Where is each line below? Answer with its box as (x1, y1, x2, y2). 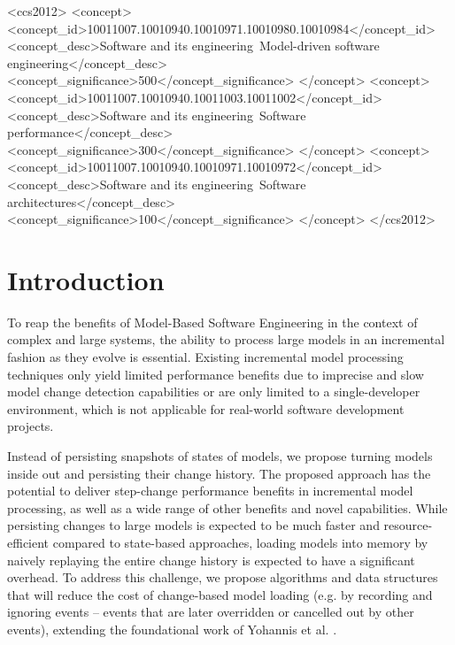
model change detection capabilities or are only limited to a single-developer (7, 382, 420, 401)
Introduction (7, 261, 165, 297)
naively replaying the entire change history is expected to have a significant (7, 550, 415, 569)
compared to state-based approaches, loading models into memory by (52, 533, 428, 551)
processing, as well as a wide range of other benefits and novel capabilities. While (7, 498, 448, 517)
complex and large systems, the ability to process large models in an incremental (7, 330, 445, 349)
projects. (7, 417, 54, 435)
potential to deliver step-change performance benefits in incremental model (7, 481, 413, 500)
